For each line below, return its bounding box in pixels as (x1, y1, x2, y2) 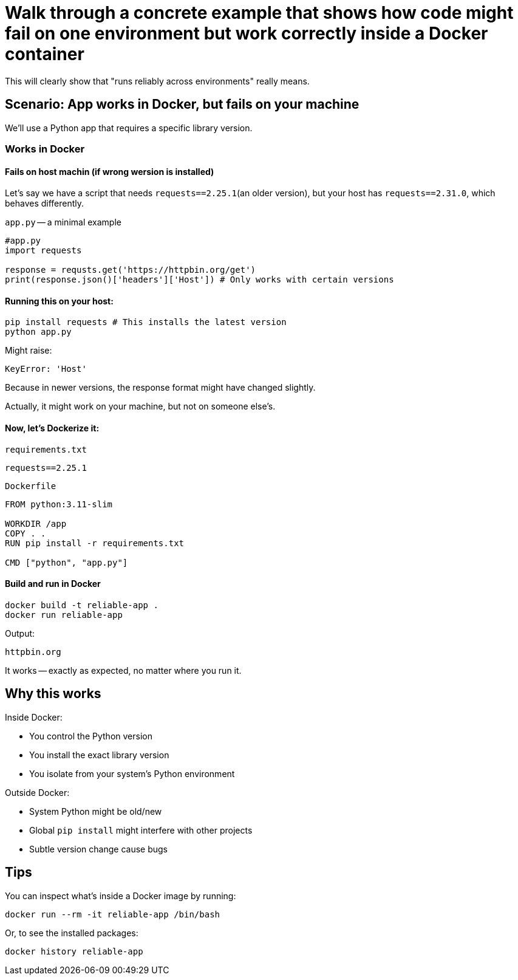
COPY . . (5, 528, 46, 538)
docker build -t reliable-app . (5, 600, 158, 610)
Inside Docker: (5, 711, 63, 722)
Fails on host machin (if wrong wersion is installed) (5, 166, 214, 177)
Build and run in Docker (5, 578, 101, 589)
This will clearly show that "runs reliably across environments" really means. (5, 75, 310, 86)
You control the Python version (29, 730, 152, 741)
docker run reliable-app (5, 609, 123, 620)
